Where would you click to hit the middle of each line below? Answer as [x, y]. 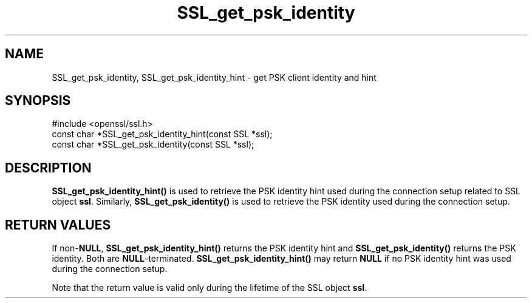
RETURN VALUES [58, 225]
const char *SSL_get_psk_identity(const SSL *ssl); [153, 145]
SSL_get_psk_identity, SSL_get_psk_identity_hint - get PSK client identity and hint [214, 77]
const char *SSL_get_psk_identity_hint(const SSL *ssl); [162, 134]
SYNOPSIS [38, 101]
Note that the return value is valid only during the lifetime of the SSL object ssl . [210, 288]
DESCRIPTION [48, 168]
